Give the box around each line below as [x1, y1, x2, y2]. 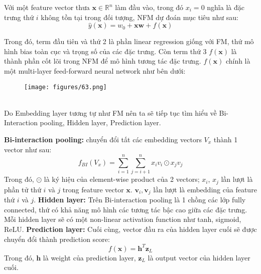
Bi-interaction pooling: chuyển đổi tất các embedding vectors [4, 134, 202, 144]
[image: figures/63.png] [24, 83, 107, 91]
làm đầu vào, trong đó [115, 2, 184, 12]
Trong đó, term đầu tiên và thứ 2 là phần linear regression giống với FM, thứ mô [4, 36, 254, 47]
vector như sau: [4, 144, 52, 154]
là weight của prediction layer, [43, 252, 136, 262]
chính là [225, 56, 250, 66]
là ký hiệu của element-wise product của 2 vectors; [44, 174, 200, 184]
